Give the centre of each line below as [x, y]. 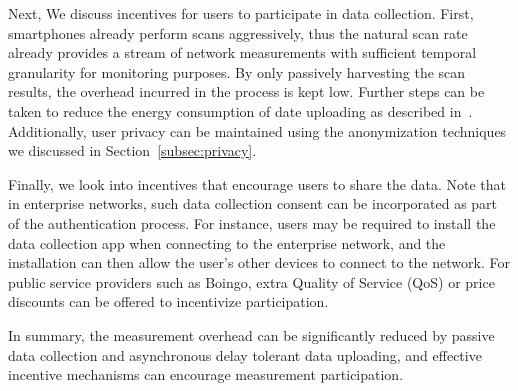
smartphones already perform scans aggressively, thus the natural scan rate [238, 32]
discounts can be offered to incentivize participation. [168, 301]
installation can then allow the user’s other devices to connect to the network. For [259, 262]
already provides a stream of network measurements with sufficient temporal [242, 52]
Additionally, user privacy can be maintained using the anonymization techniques [257, 130]
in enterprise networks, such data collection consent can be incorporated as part [253, 203]
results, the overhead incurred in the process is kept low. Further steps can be [246, 91]
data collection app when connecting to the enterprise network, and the [227, 242]
